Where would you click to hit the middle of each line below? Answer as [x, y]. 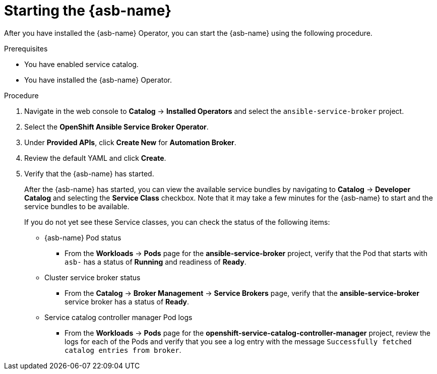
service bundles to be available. [77, 206]
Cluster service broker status [92, 277]
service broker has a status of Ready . [127, 301]
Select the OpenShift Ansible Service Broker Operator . [116, 127]
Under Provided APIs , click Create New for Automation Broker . [130, 142]
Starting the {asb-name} [88, 11]
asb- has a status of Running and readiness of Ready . [155, 262]
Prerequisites [26, 48]
